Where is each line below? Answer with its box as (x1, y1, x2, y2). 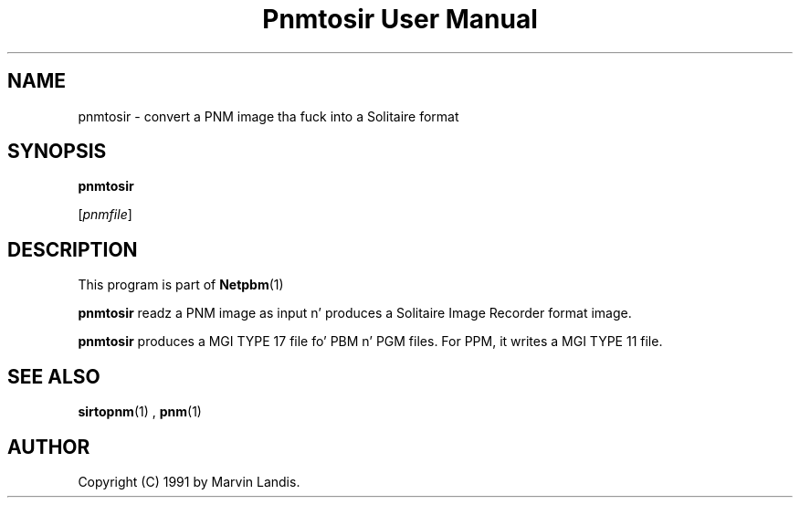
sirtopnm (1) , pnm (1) (78, 404, 202, 420)
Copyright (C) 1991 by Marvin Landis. (78, 473, 300, 489)
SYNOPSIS (7, 140, 107, 163)
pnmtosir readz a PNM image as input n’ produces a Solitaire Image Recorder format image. (78, 305, 632, 321)
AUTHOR (7, 435, 90, 458)
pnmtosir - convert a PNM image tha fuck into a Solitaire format (78, 108, 459, 124)
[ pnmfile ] (78, 206, 132, 223)
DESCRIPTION (7, 237, 138, 261)
